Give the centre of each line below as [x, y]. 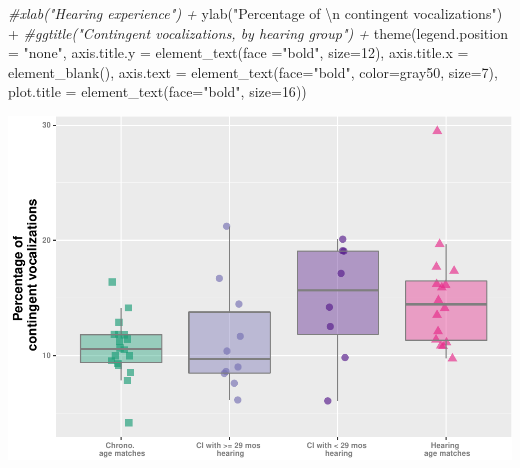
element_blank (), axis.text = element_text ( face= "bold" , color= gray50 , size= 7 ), [253, 71]
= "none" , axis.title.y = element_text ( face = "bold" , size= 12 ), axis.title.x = [238, 52]
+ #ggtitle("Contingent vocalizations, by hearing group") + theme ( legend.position [258, 32]
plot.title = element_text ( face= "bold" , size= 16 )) [157, 91]
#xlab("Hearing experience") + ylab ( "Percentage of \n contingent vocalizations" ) [255, 13]
